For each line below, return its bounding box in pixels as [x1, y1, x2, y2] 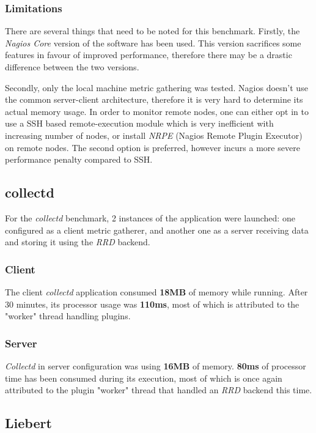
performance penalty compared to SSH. [5, 153, 153, 166]
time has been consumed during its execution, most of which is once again [5, 371, 282, 384]
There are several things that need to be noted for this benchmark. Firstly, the [5, 24, 300, 37]
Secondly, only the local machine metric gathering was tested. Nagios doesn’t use [5, 81, 308, 94]
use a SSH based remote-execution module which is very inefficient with [5, 117, 274, 130]
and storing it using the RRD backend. [5, 235, 150, 248]
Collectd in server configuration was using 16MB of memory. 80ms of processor [5, 359, 306, 372]
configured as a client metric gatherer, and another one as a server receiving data [5, 223, 309, 236]
